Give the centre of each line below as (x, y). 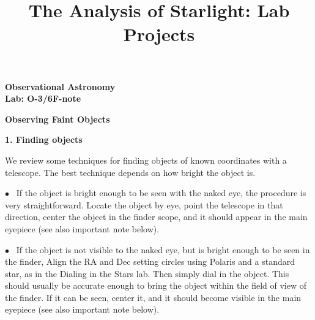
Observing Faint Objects (57, 119)
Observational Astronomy (60, 86)
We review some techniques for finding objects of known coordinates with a (146, 160)
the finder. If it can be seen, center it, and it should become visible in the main (153, 297)
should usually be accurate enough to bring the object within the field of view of (156, 285)
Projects (159, 34)
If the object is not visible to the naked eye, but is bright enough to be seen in (163, 249)
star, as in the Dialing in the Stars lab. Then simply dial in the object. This (147, 273)
